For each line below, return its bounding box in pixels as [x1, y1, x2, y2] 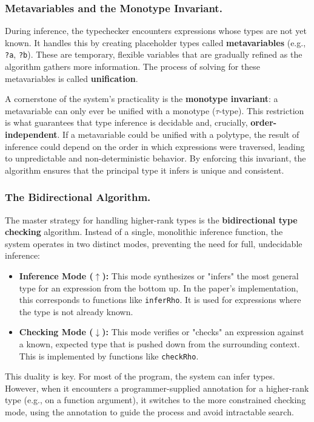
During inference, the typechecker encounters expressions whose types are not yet [5, 24, 307, 37]
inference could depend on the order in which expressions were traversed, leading [5, 140, 305, 152]
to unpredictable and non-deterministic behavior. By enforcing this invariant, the [5, 152, 306, 165]
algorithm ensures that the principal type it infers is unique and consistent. [5, 163, 284, 176]
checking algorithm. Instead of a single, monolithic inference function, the [5, 225, 283, 238]
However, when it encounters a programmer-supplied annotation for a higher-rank [5, 381, 309, 394]
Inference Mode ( [19, 270, 93, 282]
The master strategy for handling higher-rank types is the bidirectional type [5, 213, 298, 226]
